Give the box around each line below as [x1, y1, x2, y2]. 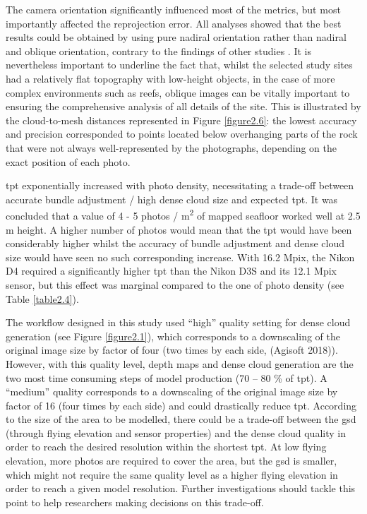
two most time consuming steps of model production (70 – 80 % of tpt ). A [6, 370, 327, 385]
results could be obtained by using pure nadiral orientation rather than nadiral [6, 30, 347, 44]
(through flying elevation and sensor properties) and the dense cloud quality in [6, 425, 346, 440]
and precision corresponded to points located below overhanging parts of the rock [6, 126, 358, 141]
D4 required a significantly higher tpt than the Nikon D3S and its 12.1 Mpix [6, 263, 337, 278]
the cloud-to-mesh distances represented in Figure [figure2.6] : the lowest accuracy [6, 112, 357, 127]
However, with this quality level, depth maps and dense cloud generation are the [6, 356, 354, 371]
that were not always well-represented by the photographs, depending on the [6, 140, 337, 155]
